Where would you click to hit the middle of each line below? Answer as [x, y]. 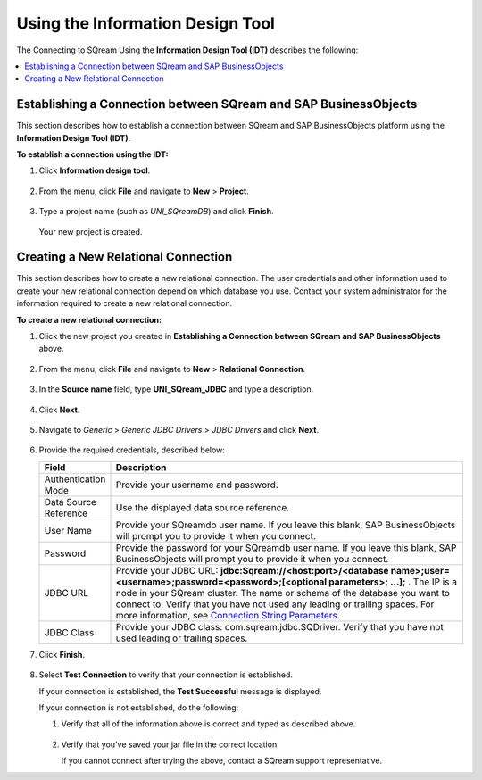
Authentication [75, 479]
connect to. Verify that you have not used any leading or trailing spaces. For [275, 604]
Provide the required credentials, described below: [132, 450]
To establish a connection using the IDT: [92, 154]
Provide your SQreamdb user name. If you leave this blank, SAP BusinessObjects [286, 525]
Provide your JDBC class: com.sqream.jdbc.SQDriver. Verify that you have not [279, 626]
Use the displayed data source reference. [203, 507]
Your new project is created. [91, 231]
